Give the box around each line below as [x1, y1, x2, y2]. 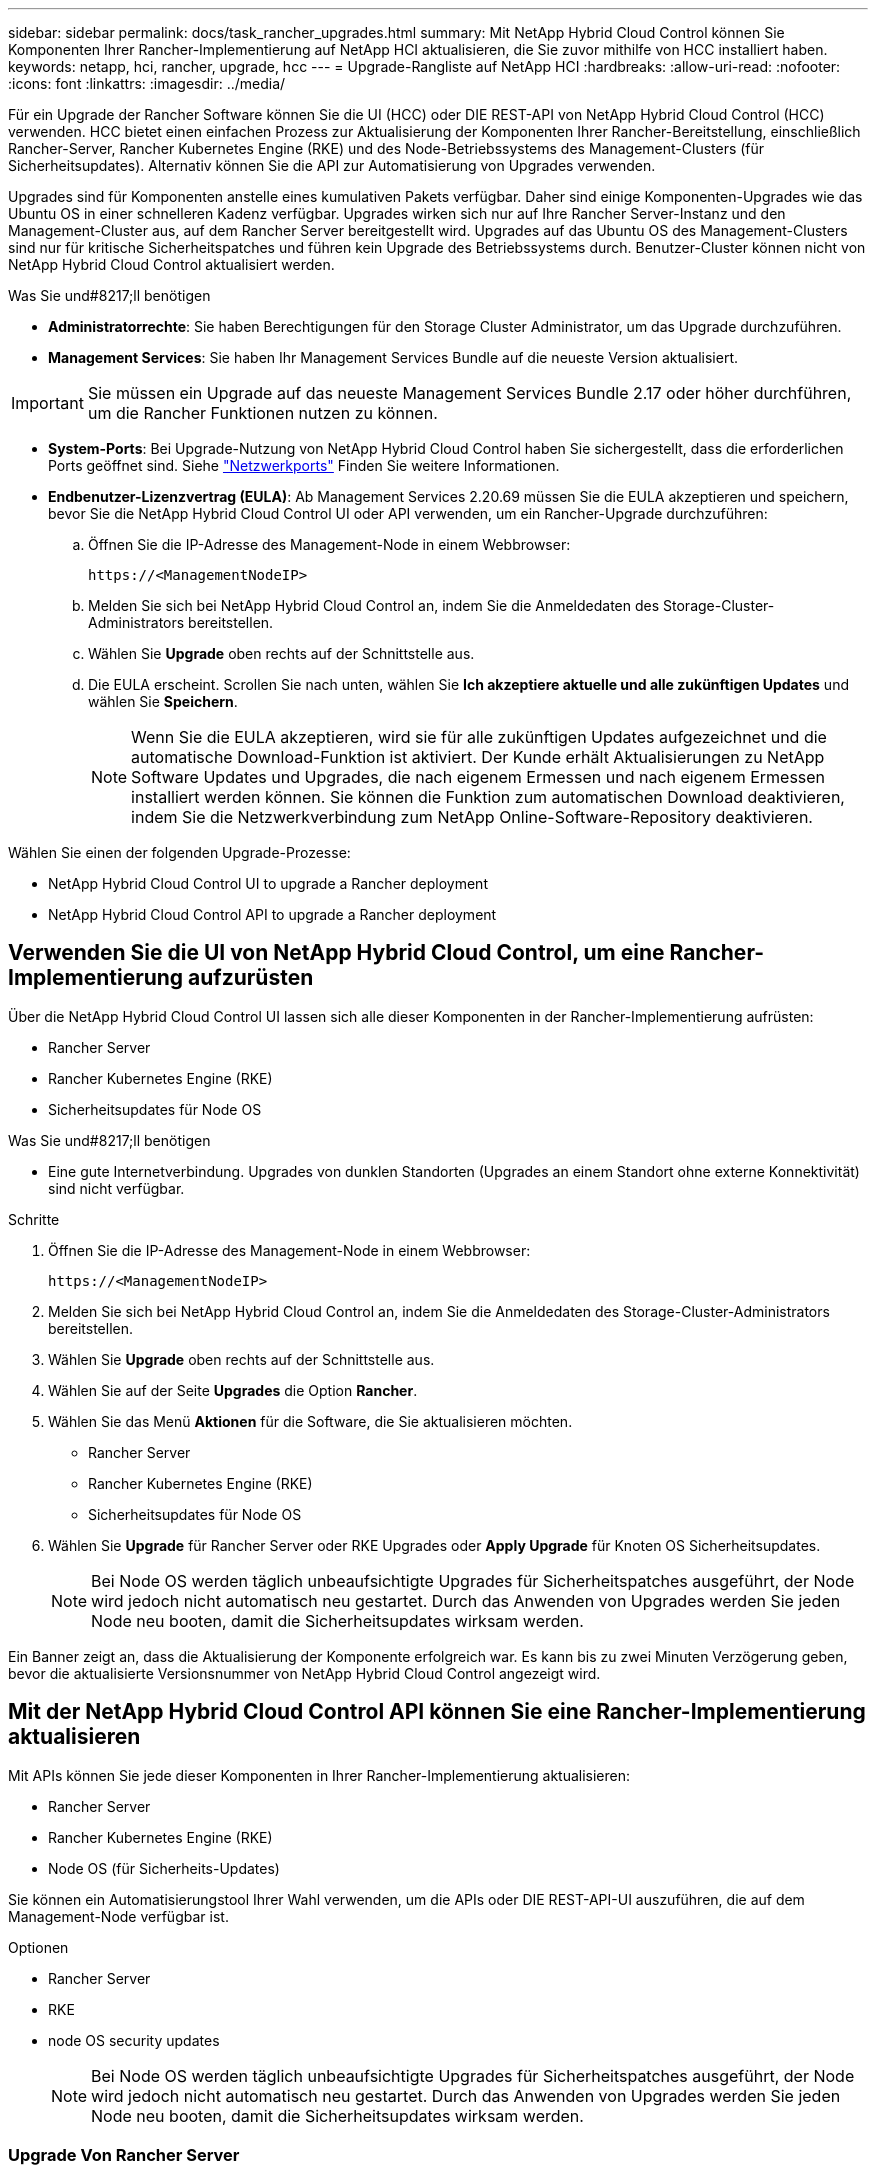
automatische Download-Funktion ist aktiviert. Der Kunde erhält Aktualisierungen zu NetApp [131, 747, 825, 767]
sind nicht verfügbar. [48, 1179, 185, 1197]
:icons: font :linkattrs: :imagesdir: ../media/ [8, 75, 286, 92]
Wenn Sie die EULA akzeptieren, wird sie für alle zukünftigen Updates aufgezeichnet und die [131, 727, 827, 747]
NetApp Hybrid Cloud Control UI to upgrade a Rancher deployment [48, 875, 488, 892]
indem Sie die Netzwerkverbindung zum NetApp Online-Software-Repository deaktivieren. [131, 807, 813, 827]
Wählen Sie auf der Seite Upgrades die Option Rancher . [48, 1381, 418, 1399]
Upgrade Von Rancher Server [8, 2145, 240, 2166]
